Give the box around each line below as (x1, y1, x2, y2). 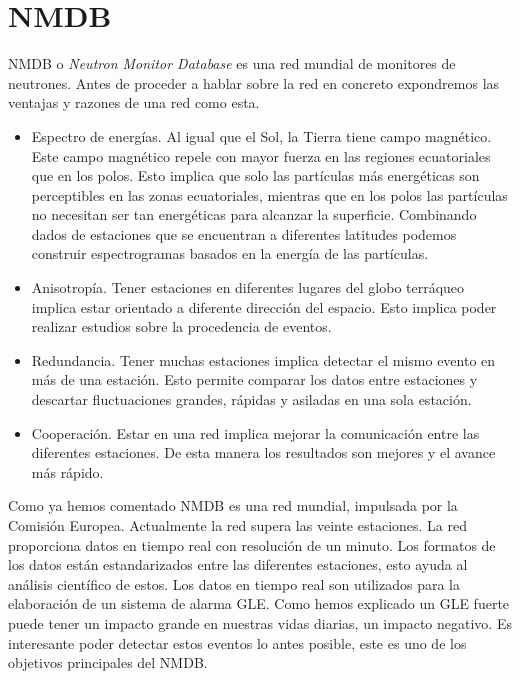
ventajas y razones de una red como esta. (8, 92, 260, 113)
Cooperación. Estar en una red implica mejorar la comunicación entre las (31, 422, 480, 443)
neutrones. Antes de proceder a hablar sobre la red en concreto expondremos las (8, 72, 500, 93)
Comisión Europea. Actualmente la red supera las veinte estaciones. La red (8, 515, 468, 535)
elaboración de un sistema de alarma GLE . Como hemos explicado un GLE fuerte (8, 593, 510, 614)
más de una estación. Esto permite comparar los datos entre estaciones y (31, 369, 478, 390)
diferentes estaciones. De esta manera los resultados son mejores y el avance (31, 442, 496, 463)
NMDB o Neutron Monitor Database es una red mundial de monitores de (8, 53, 456, 74)
